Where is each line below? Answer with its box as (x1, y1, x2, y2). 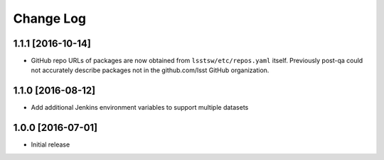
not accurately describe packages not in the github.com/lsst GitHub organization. (31, 66, 270, 74)
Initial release (31, 140, 70, 149)
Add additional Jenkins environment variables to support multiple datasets (31, 103, 249, 112)
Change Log (13, 11, 87, 26)
